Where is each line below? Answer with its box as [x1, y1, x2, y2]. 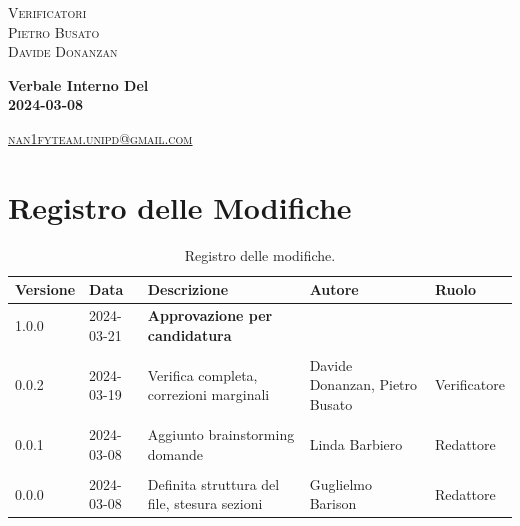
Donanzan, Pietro [309, 374, 418, 395]
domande [147, 443, 203, 464]
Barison [309, 493, 357, 514]
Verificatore [434, 374, 505, 395]
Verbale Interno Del [8, 74, 149, 95]
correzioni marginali [147, 384, 270, 405]
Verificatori [8, 2, 87, 22]
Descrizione [147, 279, 229, 300]
